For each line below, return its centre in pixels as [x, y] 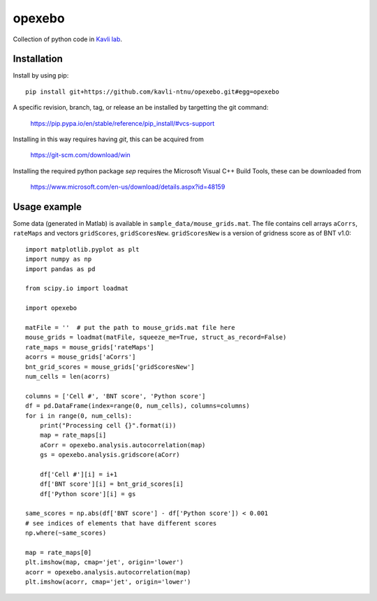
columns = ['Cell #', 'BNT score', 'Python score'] [116, 396]
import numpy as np [59, 259]
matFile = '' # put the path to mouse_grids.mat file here [130, 327]
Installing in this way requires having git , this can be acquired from [108, 139]
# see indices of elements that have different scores [121, 523]
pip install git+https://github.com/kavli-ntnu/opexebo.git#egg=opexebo [152, 92]
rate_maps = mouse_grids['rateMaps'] [90, 347]
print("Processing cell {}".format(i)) [108, 425]
